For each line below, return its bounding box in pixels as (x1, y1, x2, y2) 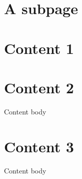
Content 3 (4, 136, 74, 156)
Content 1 (4, 37, 74, 58)
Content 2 (4, 77, 74, 97)
